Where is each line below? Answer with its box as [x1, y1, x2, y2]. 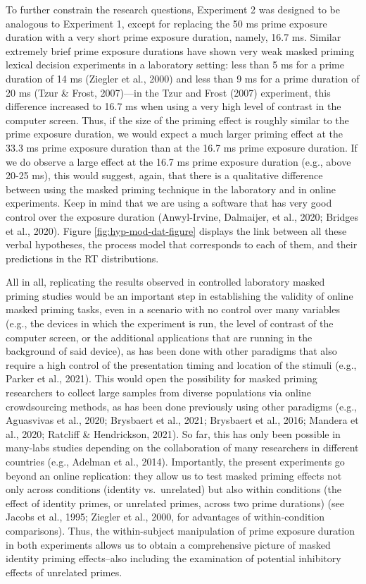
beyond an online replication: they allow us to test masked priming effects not [6, 468, 342, 482]
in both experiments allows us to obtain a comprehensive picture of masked [6, 537, 331, 552]
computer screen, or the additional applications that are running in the [6, 329, 313, 344]
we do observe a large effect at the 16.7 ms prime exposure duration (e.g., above [6, 154, 351, 169]
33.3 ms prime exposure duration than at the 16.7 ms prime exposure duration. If [6, 140, 358, 154]
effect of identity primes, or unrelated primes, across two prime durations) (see [6, 495, 344, 510]
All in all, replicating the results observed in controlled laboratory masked [6, 274, 325, 289]
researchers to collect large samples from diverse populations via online [6, 385, 311, 400]
